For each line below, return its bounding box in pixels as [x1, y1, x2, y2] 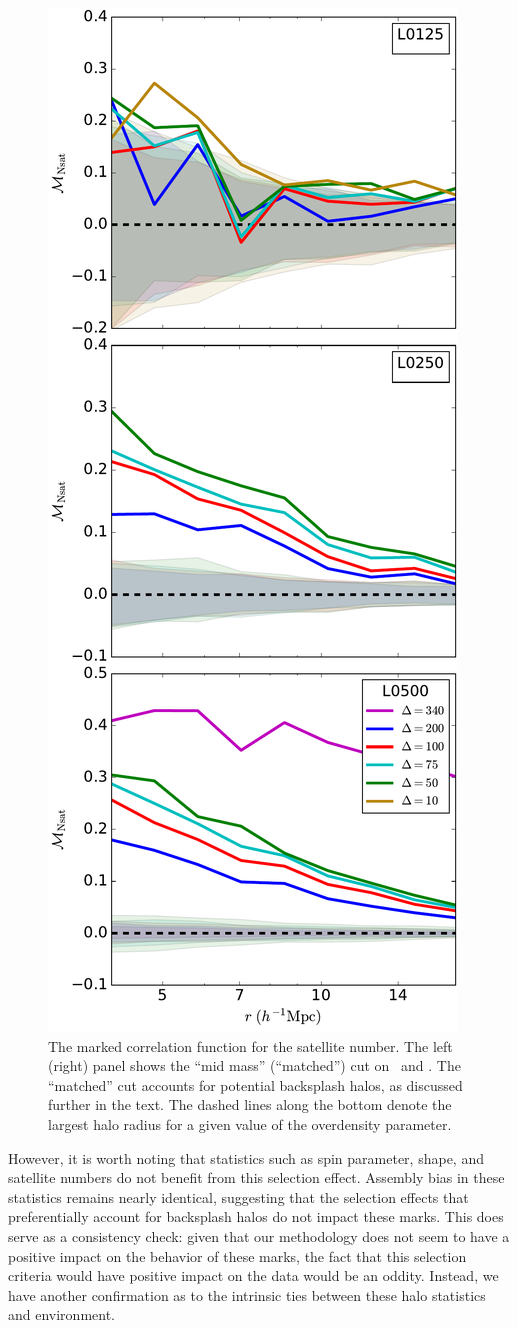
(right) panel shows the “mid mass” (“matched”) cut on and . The [48, 1055, 461, 1076]
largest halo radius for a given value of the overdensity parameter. [48, 1113, 452, 1134]
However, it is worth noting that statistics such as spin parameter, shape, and [8, 1147, 484, 1168]
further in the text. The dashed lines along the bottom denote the [48, 1094, 452, 1115]
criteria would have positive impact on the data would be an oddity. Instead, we [8, 1265, 499, 1286]
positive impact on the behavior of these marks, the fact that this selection [8, 1245, 467, 1266]
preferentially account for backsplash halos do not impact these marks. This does [8, 1206, 504, 1227]
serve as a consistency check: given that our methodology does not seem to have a [8, 1225, 510, 1246]
